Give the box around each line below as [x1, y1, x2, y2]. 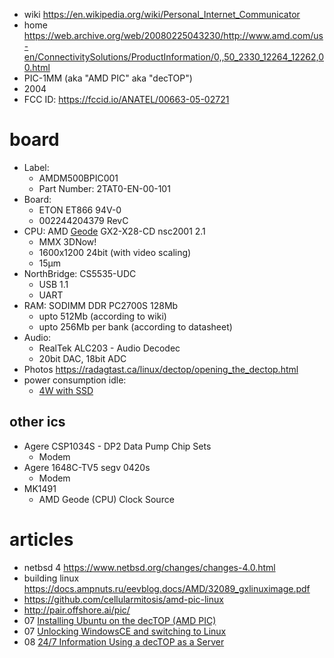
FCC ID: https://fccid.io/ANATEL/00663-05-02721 [23, 94, 230, 105]
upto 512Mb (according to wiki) [38, 310, 167, 322]
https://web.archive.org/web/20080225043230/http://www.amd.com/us [23, 30, 324, 41]
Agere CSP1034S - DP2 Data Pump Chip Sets [23, 440, 212, 452]
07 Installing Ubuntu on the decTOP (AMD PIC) [23, 614, 217, 626]
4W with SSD [38, 384, 94, 396]
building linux [23, 572, 80, 584]
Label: [23, 161, 50, 173]
